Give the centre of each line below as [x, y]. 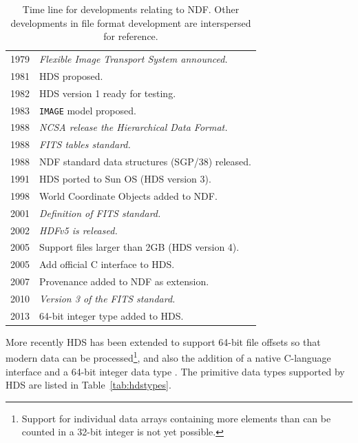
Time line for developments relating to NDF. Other [131, 9]
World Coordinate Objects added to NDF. [128, 195]
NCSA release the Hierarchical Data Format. [134, 127]
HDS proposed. [71, 75]
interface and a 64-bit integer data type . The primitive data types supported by [175, 371]
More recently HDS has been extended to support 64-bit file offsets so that [163, 341]
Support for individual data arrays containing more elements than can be [176, 418]
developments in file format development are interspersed [131, 22]
